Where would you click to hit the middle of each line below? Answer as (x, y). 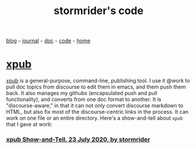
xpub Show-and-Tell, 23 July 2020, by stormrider (78, 140)
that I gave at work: (29, 124)
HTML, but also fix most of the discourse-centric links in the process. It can (97, 112)
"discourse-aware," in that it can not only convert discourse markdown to (95, 106)
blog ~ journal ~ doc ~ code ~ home (48, 41)
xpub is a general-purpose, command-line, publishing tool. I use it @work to (98, 81)
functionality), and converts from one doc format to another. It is (84, 99)
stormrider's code (99, 11)
